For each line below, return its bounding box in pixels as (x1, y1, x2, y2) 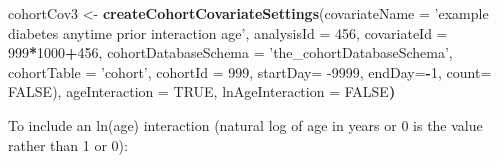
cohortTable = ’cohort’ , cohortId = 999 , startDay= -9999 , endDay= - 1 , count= (8, 61, 492, 82)
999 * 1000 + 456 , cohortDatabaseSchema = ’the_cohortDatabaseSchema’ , (8, 42, 453, 63)
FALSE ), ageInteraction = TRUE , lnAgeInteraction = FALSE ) (8, 81, 396, 102)
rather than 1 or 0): (8, 134, 128, 155)
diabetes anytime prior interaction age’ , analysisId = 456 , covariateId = (8, 22, 448, 43)
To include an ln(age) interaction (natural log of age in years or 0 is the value (8, 114, 483, 135)
